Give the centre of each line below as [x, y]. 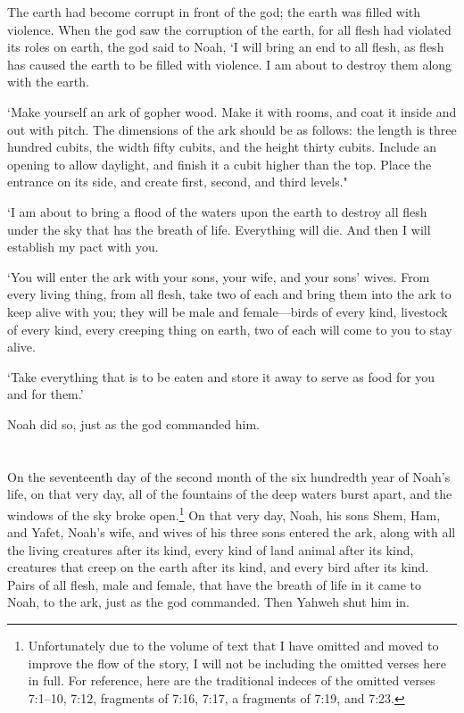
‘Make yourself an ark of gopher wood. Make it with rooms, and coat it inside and [232, 111]
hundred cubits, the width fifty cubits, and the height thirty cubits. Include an [222, 147]
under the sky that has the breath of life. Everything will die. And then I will [219, 229]
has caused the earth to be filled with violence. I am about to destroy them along [230, 64]
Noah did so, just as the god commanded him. [133, 423]
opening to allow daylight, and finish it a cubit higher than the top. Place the [220, 164]
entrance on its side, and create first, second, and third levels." [178, 182]
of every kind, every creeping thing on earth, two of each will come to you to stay [230, 329]
